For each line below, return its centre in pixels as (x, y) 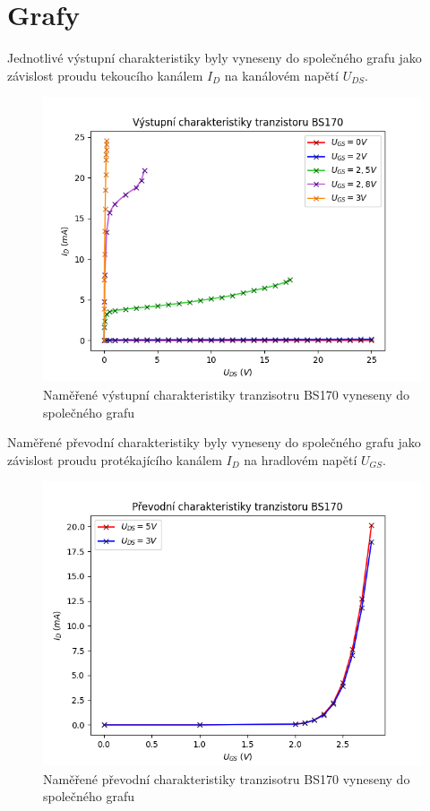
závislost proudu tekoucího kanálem (105, 75)
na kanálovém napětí (281, 75)
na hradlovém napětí (301, 459)
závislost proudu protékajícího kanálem (115, 459)
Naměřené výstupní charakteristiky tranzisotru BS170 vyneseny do (227, 394)
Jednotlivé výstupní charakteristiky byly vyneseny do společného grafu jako (215, 58)
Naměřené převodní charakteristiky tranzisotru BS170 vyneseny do (227, 778)
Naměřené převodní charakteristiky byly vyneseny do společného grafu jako (214, 442)
